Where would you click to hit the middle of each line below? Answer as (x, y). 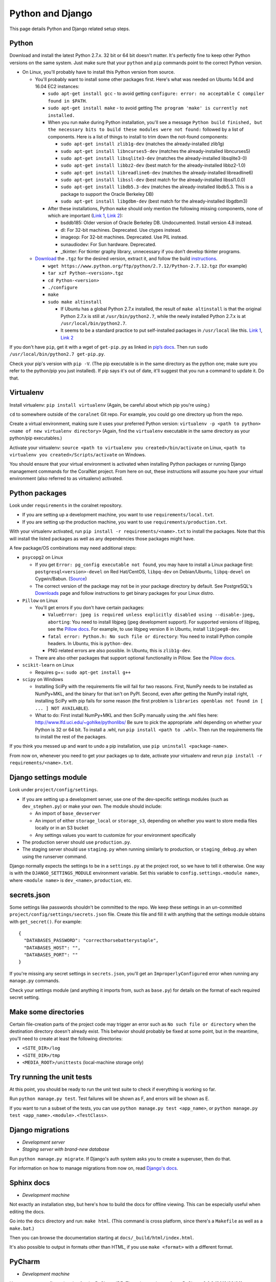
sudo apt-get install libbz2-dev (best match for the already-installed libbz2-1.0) (153, 165)
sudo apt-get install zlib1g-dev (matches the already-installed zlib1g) (142, 144)
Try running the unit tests (51, 1077)
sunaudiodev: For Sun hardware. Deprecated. (109, 244)
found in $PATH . (67, 101)
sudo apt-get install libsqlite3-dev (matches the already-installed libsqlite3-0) (154, 158)
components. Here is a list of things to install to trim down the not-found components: (138, 136)
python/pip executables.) (36, 438)
